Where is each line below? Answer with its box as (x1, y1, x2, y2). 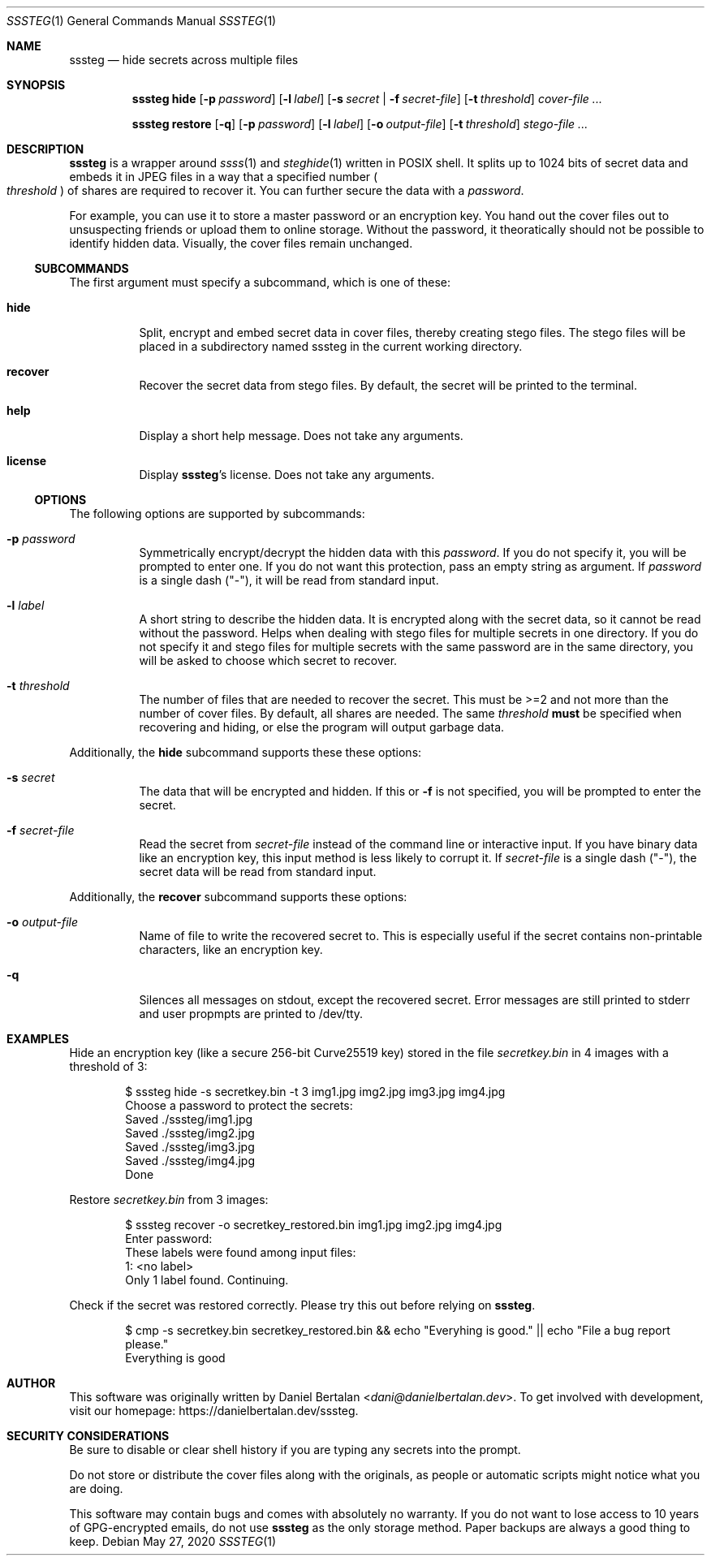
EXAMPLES (6, 1032, 69, 1046)
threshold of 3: (69, 1059, 148, 1073)
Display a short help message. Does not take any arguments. (139, 429, 463, 442)
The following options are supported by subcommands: (69, 507, 365, 520)
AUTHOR (6, 1376, 56, 1390)
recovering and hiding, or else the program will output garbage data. (139, 720, 505, 734)
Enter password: (125, 1232, 213, 1245)
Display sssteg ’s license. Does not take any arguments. (139, 468, 435, 481)
